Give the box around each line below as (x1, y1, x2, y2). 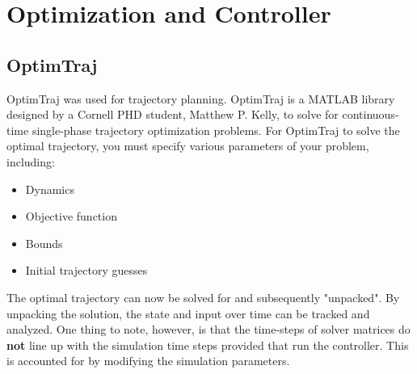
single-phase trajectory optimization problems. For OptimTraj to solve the (32, 121, 400, 138)
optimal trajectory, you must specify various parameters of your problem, (6, 137, 369, 154)
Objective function (25, 208, 117, 225)
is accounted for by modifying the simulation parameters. (6, 352, 290, 369)
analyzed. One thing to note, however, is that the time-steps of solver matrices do (6, 321, 411, 338)
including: (6, 153, 55, 170)
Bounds (25, 234, 63, 251)
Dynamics (25, 180, 74, 197)
